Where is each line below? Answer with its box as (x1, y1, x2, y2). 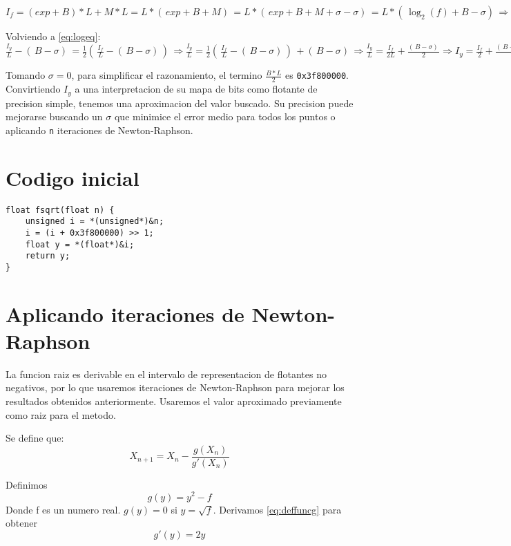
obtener (6, 516, 37, 530)
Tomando (6, 68, 46, 82)
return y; (25, 251, 70, 261)
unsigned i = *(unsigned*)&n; (25, 216, 164, 227)
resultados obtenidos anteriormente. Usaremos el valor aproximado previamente (6, 394, 342, 408)
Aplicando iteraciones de (6, 299, 244, 328)
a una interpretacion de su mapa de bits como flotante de (75, 82, 318, 96)
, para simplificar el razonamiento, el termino (71, 68, 262, 82)
